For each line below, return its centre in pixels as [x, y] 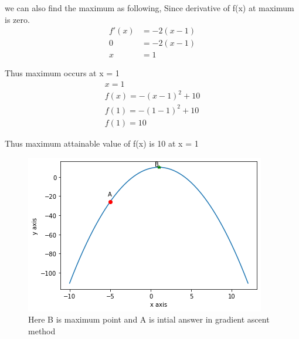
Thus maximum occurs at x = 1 [62, 73]
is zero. [17, 19]
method [42, 330]
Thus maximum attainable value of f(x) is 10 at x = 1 [102, 143]
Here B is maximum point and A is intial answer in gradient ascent [149, 319]
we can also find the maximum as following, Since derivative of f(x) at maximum [149, 8]
